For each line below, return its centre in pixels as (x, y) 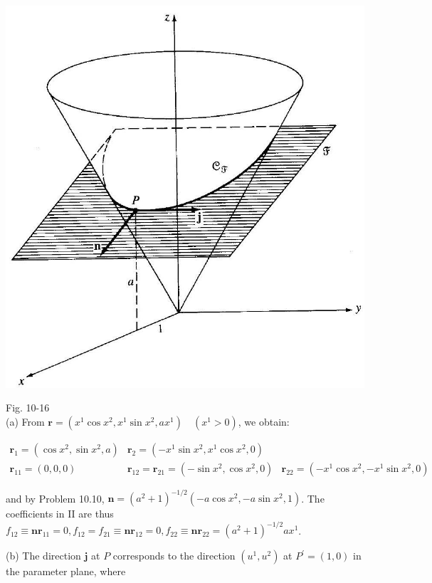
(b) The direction (43, 556)
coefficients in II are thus (60, 514)
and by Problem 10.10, (55, 498)
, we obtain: (264, 421)
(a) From (25, 421)
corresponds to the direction (174, 556)
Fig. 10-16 (28, 408)
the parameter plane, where (66, 571)
